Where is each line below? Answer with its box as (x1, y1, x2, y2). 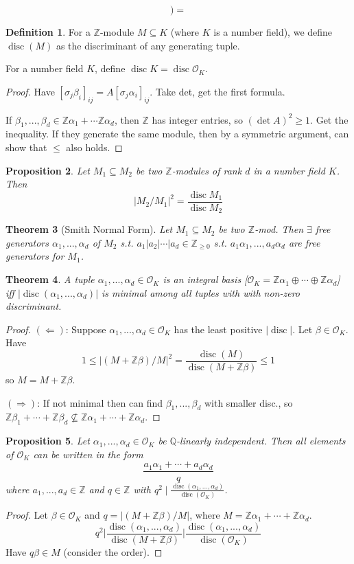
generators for (5, 249, 64, 263)
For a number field (5, 61, 84, 76)
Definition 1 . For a (5, 25, 91, 38)
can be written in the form (33, 447, 143, 461)
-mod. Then (255, 222, 303, 236)
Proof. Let (5, 508, 48, 522)
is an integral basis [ (163, 272, 248, 286)
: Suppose (65, 322, 106, 336)
